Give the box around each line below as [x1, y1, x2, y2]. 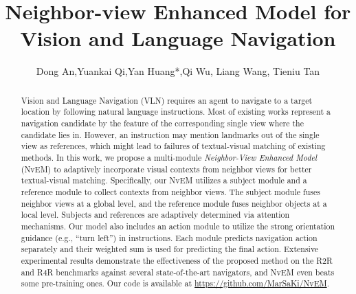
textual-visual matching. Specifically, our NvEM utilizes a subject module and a [21, 174, 307, 186]
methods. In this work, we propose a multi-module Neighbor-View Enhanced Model [21, 151, 318, 163]
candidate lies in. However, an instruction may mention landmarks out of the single [21, 128, 320, 140]
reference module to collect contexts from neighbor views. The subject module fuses [21, 185, 320, 197]
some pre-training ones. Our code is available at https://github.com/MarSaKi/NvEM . [21, 278, 329, 289]
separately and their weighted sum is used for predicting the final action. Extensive [21, 243, 319, 255]
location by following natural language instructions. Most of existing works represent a [21, 106, 331, 117]
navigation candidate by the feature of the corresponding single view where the [21, 117, 304, 129]
